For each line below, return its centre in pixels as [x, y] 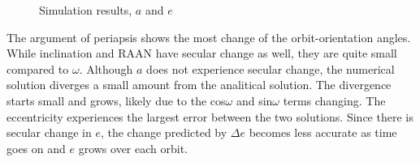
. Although [106, 68]
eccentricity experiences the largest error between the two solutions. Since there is [210, 116]
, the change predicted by [164, 132]
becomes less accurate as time [323, 132]
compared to [38, 68]
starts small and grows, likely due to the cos [116, 100]
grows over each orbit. [133, 148]
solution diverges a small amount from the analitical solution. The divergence [199, 85]
